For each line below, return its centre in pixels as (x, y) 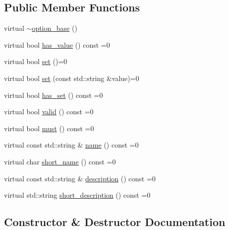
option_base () (55, 28)
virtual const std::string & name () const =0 (71, 145)
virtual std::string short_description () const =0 (77, 195)
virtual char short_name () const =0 (60, 161)
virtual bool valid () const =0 (49, 112)
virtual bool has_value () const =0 (57, 44)
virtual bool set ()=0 (36, 61)
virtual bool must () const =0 (49, 128)
